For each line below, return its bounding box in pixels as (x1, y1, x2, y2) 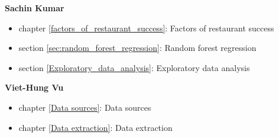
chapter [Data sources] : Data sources (18, 101, 151, 113)
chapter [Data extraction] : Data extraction (18, 121, 173, 133)
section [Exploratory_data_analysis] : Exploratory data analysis (18, 61, 250, 73)
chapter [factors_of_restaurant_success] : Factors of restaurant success (18, 21, 274, 34)
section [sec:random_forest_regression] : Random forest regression (18, 41, 257, 54)
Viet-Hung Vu (5, 81, 64, 94)
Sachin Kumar (5, 2, 64, 14)
